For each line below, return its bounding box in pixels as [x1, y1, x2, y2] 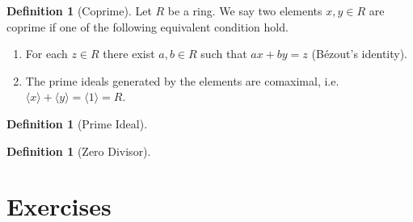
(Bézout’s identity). [311, 45, 408, 62]
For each [25, 45, 68, 62]
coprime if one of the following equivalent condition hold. [6, 18, 289, 35]
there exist [103, 45, 155, 62]
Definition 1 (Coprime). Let [6, 2, 152, 19]
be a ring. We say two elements [167, 2, 322, 19]
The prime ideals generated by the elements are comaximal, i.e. [25, 72, 339, 89]
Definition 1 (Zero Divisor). [6, 142, 151, 159]
